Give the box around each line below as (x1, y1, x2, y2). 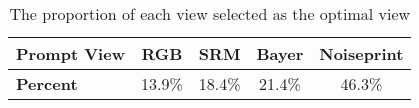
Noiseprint (319, 42, 404, 65)
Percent (16, 72, 78, 95)
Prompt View (16, 42, 125, 65)
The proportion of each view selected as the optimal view (9, 2, 411, 25)
